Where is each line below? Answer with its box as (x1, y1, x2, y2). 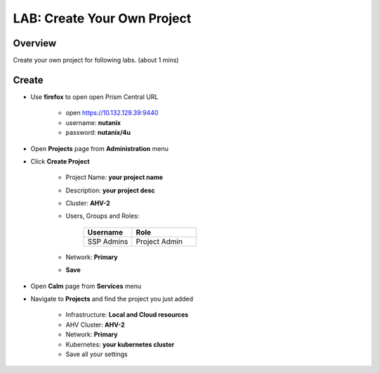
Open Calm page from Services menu (30, 282, 142, 290)
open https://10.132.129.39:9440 (65, 109, 159, 117)
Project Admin (135, 236, 182, 246)
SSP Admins (87, 236, 128, 246)
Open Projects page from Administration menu (30, 144, 168, 152)
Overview (13, 37, 57, 49)
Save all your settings (65, 350, 128, 358)
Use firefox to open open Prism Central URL (30, 92, 159, 101)
